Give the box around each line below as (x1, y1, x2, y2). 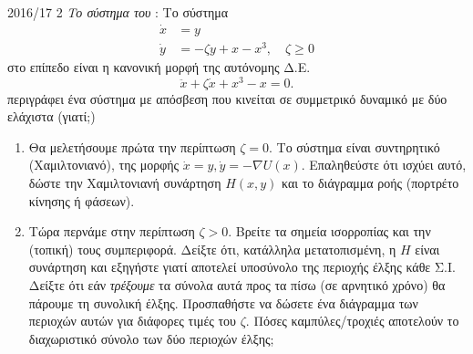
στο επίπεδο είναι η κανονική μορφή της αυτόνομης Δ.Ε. (7, 57, 311, 76)
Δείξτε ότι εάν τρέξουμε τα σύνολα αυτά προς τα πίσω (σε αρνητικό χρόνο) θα (28, 275, 446, 294)
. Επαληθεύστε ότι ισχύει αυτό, (301, 155, 467, 174)
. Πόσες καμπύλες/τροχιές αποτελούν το (245, 311, 459, 330)
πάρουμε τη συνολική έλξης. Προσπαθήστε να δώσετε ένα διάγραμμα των (28, 293, 418, 312)
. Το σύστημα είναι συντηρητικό (268, 137, 440, 156)
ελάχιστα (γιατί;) (7, 107, 96, 126)
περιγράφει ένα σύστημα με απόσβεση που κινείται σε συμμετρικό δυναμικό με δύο (7, 88, 447, 108)
